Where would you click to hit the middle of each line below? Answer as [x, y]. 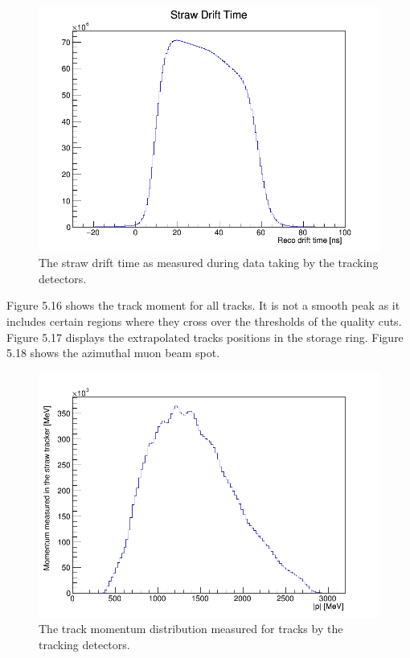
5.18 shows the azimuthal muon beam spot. [113, 353]
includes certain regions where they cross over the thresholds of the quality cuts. [204, 321]
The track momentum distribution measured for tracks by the [191, 629]
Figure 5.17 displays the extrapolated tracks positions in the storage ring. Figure [205, 337]
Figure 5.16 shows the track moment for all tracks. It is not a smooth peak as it [203, 305]
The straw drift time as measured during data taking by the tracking [209, 263]
